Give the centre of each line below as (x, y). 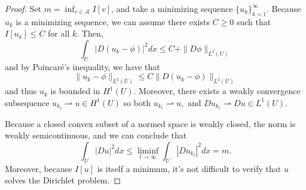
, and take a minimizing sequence (172, 8)
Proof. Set (23, 8)
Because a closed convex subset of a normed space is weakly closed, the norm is (150, 123)
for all (59, 33)
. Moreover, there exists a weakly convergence (217, 91)
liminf (148, 151)
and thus (21, 91)
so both (137, 102)
